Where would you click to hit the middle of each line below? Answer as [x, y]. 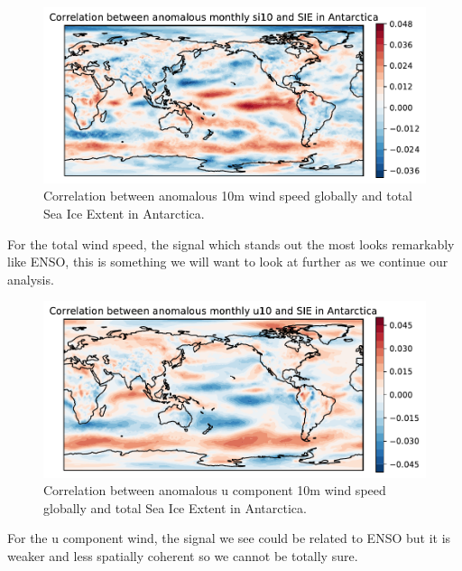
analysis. [31, 279]
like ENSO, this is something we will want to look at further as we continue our [228, 262]
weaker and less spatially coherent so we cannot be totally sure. [183, 555]
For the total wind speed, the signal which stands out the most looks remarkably [231, 243]
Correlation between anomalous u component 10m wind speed [215, 490]
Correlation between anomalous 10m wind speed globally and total [228, 196]
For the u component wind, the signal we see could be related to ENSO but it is [229, 538]
